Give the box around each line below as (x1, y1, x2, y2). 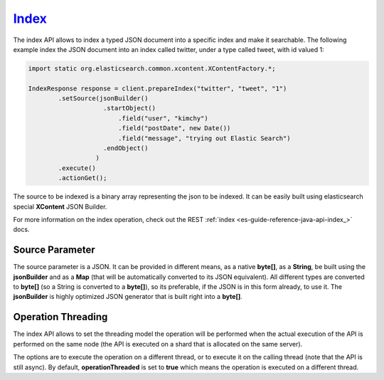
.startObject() (103, 104, 156, 112)
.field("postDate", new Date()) (117, 125, 231, 132)
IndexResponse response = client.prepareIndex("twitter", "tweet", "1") (28, 84, 287, 93)
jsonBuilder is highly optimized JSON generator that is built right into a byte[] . (13, 292, 243, 301)
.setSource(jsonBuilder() (58, 95, 149, 102)
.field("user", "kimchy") (117, 114, 209, 122)
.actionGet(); (58, 174, 107, 182)
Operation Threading (13, 311, 108, 323)
